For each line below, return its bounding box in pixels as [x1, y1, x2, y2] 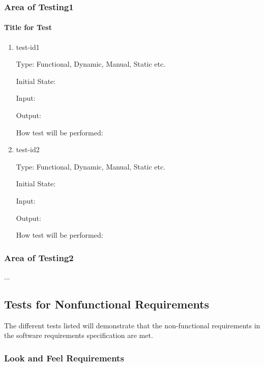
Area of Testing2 [4, 251, 74, 264]
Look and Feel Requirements [4, 351, 124, 364]
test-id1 [16, 41, 40, 52]
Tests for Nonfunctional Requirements [4, 296, 210, 312]
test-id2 [16, 144, 40, 155]
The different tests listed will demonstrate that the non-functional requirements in [4, 320, 260, 330]
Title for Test [4, 22, 52, 33]
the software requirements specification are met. [4, 330, 153, 341]
